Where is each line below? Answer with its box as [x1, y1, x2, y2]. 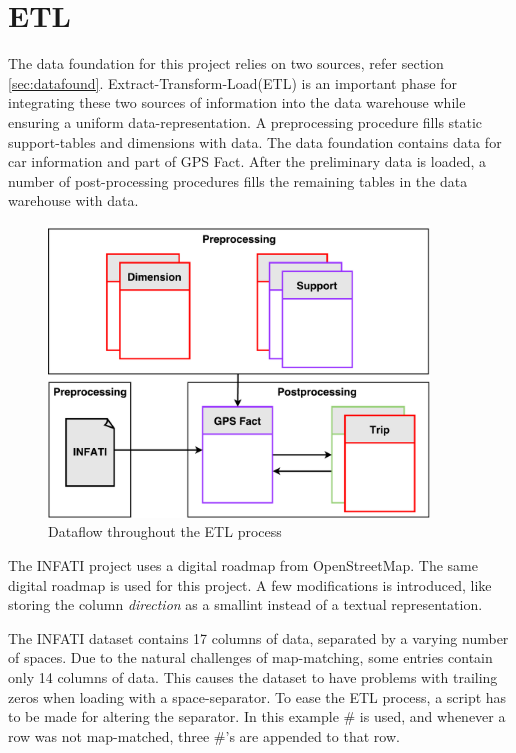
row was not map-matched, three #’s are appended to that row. [8, 725, 400, 746]
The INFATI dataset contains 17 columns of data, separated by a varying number [8, 627, 509, 648]
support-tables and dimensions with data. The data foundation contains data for [8, 131, 502, 152]
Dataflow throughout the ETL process [48, 521, 282, 542]
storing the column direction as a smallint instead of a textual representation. [8, 594, 483, 615]
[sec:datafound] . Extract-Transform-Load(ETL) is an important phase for [8, 72, 457, 93]
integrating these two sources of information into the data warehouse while [8, 92, 466, 113]
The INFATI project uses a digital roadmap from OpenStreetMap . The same [8, 554, 478, 575]
